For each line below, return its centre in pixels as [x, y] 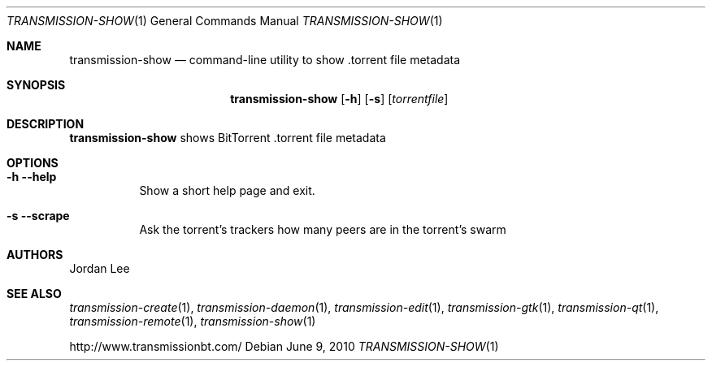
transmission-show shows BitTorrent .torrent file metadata [228, 138]
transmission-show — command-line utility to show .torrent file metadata [265, 60]
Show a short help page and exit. [227, 190]
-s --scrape [38, 216]
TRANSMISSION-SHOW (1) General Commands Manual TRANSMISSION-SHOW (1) [225, 21]
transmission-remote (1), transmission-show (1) [193, 321]
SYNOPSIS [36, 85]
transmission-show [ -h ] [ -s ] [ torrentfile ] [339, 99]
